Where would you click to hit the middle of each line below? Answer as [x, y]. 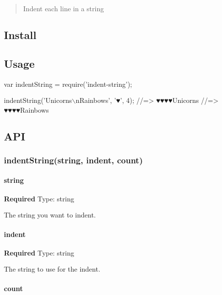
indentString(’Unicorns [38, 100]
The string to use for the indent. [52, 269]
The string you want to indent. [50, 215]
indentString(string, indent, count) [74, 160]
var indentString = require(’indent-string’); [68, 84]
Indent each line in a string [64, 8]
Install [20, 34]
